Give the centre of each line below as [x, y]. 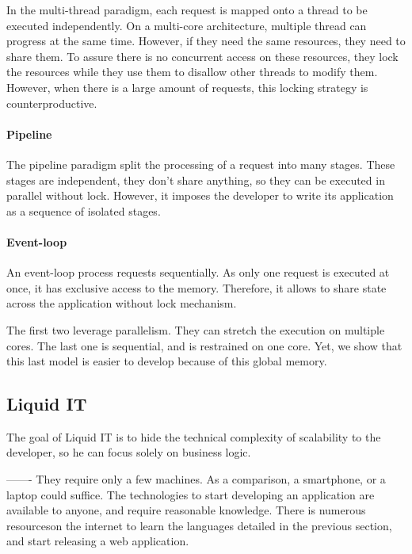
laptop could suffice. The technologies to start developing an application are [191, 494]
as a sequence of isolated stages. [84, 210]
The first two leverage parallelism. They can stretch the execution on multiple [196, 329]
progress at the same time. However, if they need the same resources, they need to [206, 41]
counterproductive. [52, 103]
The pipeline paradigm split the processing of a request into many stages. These [201, 164]
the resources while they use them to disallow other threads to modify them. [192, 72]
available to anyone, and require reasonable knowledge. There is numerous [186, 510]
